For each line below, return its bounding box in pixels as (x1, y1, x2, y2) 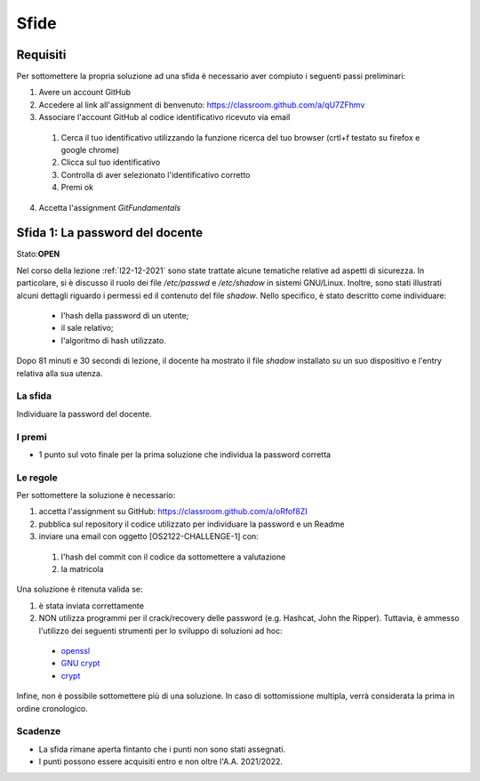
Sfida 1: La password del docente (16, 225, 204, 240)
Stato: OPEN (16, 249, 60, 260)
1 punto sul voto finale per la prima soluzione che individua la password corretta (38, 449, 332, 460)
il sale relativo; (60, 323, 115, 334)
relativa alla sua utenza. (16, 367, 103, 378)
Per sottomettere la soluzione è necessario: (16, 490, 176, 501)
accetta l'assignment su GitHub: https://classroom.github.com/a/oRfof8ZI (38, 506, 308, 517)
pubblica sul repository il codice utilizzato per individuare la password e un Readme (38, 519, 345, 529)
